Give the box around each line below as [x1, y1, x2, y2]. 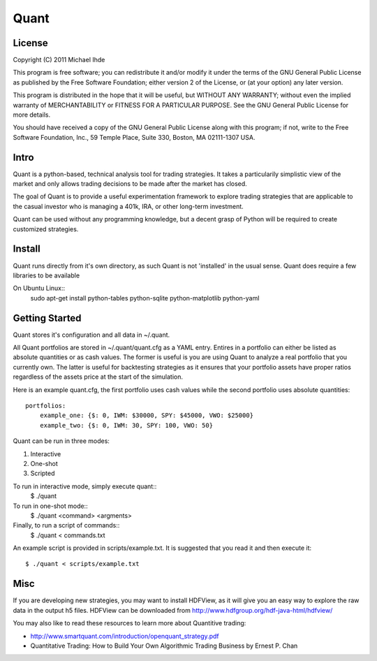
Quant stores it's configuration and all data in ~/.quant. [13, 330, 170, 339]
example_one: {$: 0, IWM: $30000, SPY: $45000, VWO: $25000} [39, 412, 254, 419]
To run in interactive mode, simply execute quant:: [13, 482, 157, 491]
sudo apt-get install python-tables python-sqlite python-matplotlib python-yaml [30, 293, 260, 302]
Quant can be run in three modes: [13, 437, 110, 445]
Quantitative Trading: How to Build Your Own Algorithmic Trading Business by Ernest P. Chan [30, 641, 298, 650]
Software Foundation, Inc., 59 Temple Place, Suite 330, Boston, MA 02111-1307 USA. [13, 133, 256, 141]
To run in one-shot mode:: [13, 502, 88, 510]
